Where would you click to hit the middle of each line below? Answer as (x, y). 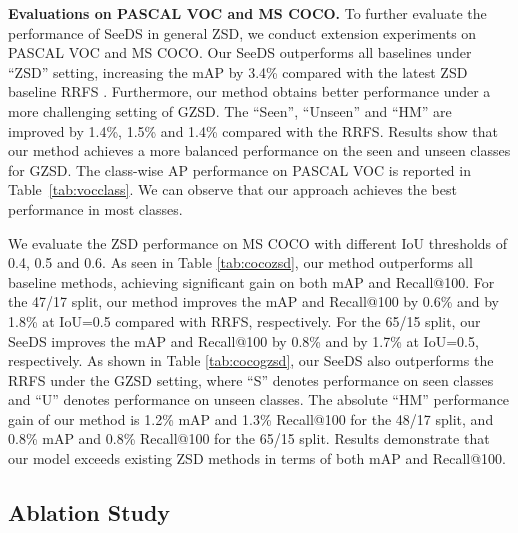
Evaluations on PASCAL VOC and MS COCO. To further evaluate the (247, 13)
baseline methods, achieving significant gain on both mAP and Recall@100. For (251, 281)
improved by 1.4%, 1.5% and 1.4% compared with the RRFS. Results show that (253, 130)
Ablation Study (89, 512)
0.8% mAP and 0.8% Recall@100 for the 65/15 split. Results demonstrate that (249, 438)
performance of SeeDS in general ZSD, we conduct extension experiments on (242, 32)
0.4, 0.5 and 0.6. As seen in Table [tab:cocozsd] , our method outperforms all (240, 262)
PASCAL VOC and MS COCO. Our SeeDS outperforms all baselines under (240, 52)
